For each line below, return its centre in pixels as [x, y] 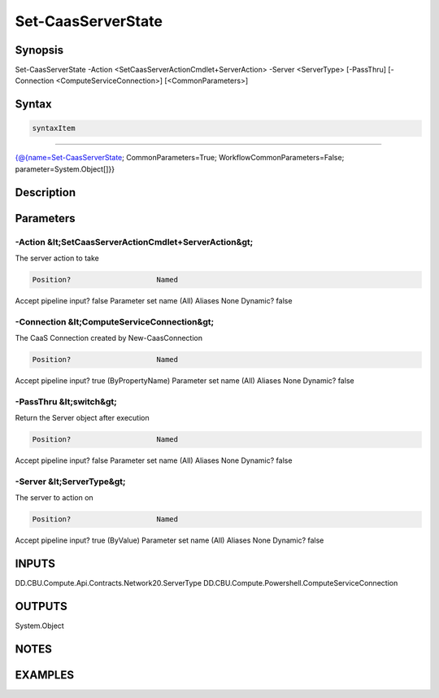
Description [46, 192]
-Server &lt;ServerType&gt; [70, 482]
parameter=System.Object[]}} [65, 169]
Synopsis [39, 50]
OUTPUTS [41, 606]
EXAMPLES [45, 675]
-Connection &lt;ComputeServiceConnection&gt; [115, 321]
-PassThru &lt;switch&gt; [66, 401]
